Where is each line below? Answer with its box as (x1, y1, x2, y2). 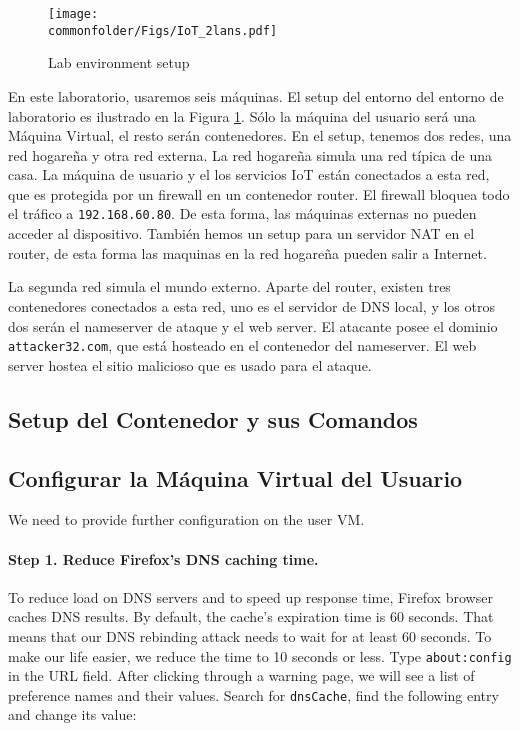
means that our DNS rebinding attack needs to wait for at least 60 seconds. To (8, 625, 492, 646)
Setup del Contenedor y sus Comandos (8, 403, 418, 434)
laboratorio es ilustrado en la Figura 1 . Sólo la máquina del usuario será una (8, 105, 476, 126)
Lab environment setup (48, 52, 190, 73)
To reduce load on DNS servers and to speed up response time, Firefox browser (8, 586, 493, 607)
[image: (48, 7, 99, 21)
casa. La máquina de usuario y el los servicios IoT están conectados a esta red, (8, 164, 490, 185)
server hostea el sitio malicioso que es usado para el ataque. (8, 354, 372, 375)
